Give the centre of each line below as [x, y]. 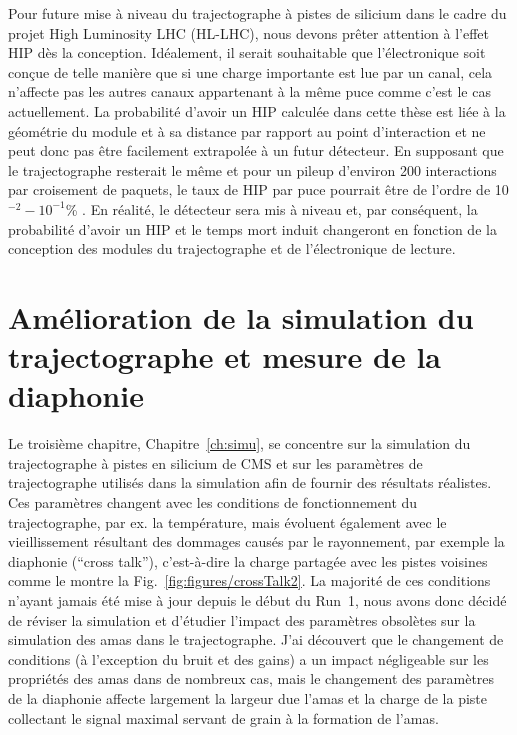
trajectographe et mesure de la [225, 356]
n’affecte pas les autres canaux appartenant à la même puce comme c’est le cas [249, 91]
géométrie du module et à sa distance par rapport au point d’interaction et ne [247, 130]
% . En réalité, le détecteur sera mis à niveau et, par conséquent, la [271, 208]
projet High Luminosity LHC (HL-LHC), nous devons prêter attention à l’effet [249, 32]
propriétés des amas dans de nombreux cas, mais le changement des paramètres [251, 678]
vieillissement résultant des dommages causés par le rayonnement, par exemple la [256, 541]
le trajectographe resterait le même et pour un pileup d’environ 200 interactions [252, 169]
